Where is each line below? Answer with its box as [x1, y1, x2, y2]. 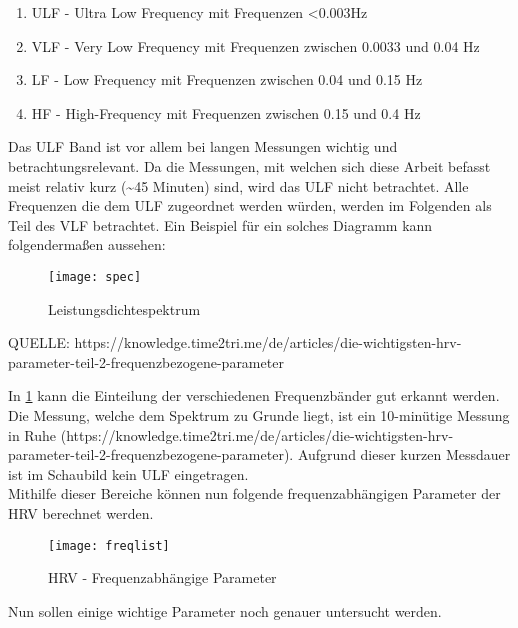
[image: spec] [48, 269, 142, 284]
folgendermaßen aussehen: [8, 234, 166, 255]
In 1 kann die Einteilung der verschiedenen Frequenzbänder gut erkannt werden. [8, 385, 500, 406]
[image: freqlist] [48, 538, 170, 553]
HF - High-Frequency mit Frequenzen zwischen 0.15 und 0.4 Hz [31, 102, 421, 123]
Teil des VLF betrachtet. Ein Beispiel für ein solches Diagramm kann [8, 214, 433, 235]
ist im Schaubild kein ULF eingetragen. [8, 463, 249, 484]
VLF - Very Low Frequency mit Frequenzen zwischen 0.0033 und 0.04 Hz [31, 35, 480, 56]
